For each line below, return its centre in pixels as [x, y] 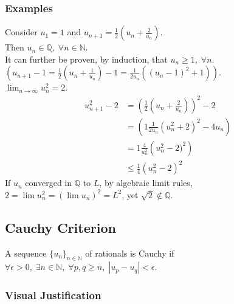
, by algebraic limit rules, [146, 183]
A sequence [26, 253]
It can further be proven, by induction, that [86, 59]
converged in [48, 183]
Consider [21, 32]
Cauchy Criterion [60, 227]
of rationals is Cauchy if [130, 253]
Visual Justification [53, 295]
